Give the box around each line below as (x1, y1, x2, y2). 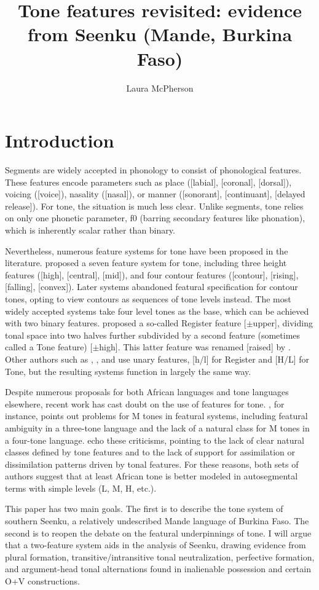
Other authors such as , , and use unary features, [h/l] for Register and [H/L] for (5, 352, 310, 365)
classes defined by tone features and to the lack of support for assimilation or (5, 446, 296, 458)
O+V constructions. (5, 575, 80, 588)
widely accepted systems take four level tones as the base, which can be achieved (5, 304, 309, 317)
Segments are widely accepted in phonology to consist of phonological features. (5, 163, 302, 176)
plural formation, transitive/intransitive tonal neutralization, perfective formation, (5, 550, 315, 563)
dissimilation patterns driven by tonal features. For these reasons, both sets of (5, 457, 299, 470)
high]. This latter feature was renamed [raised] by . (99, 340, 291, 353)
